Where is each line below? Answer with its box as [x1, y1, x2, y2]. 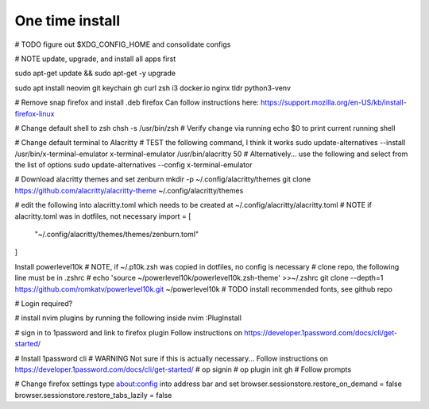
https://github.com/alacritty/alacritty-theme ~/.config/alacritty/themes [14, 185, 244, 195]
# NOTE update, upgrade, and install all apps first [14, 54, 176, 63]
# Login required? [14, 298, 73, 308]
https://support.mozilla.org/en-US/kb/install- [261, 97, 407, 107]
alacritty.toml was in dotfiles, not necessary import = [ [14, 211, 191, 221]
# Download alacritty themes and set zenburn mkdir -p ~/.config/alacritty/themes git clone [14, 174, 311, 184]
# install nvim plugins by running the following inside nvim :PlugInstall [14, 313, 242, 323]
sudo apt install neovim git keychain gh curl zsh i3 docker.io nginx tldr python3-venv [14, 83, 292, 93]
